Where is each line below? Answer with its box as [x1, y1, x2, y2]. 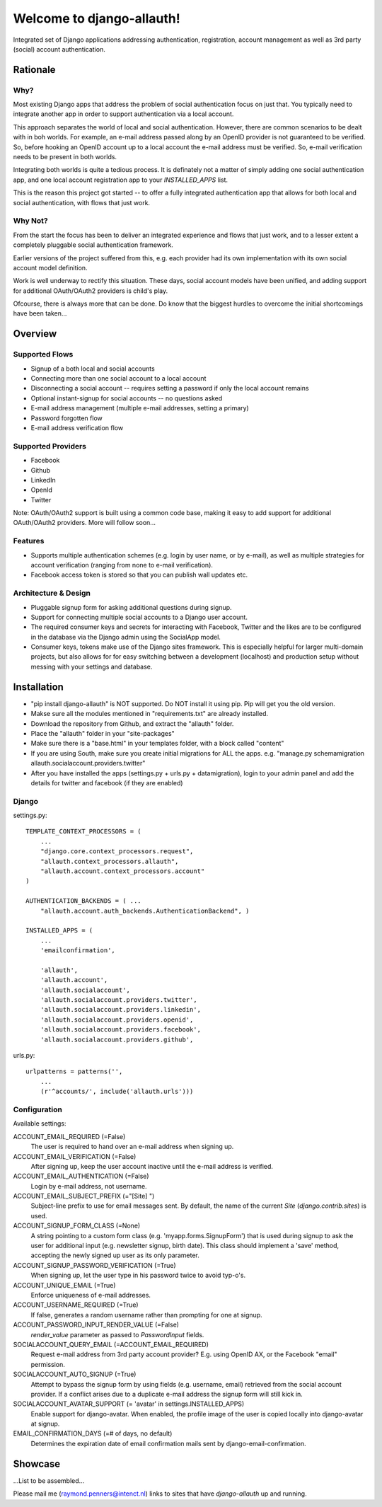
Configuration [13, 1104, 63, 1114]
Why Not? [13, 216, 49, 226]
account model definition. [13, 263, 88, 272]
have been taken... [13, 309, 67, 318]
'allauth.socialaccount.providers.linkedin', [40, 1005, 202, 1014]
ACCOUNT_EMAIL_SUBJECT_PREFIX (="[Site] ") [13, 1192, 155, 1201]
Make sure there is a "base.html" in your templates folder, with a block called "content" [30, 739, 284, 748]
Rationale [13, 64, 56, 76]
